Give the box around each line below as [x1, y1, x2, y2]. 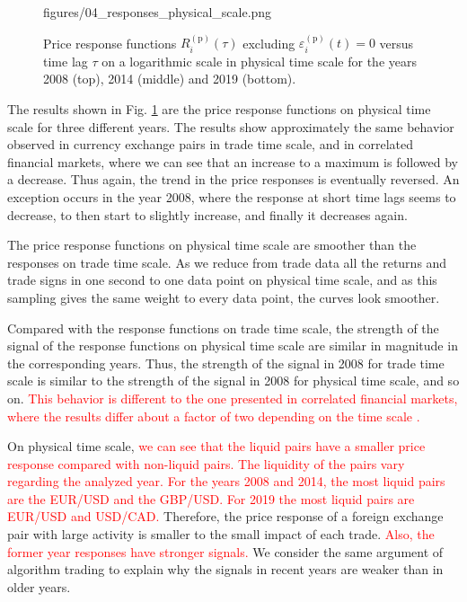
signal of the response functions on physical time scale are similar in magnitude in [7, 336, 458, 355]
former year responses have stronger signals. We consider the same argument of [7, 542, 444, 561]
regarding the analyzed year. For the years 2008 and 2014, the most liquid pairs [7, 472, 445, 491]
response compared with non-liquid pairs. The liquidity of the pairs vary [7, 454, 405, 473]
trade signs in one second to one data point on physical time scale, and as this [7, 270, 437, 289]
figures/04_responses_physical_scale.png [43, 3, 272, 21]
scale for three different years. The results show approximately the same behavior [7, 117, 454, 136]
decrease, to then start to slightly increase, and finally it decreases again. [7, 205, 408, 224]
